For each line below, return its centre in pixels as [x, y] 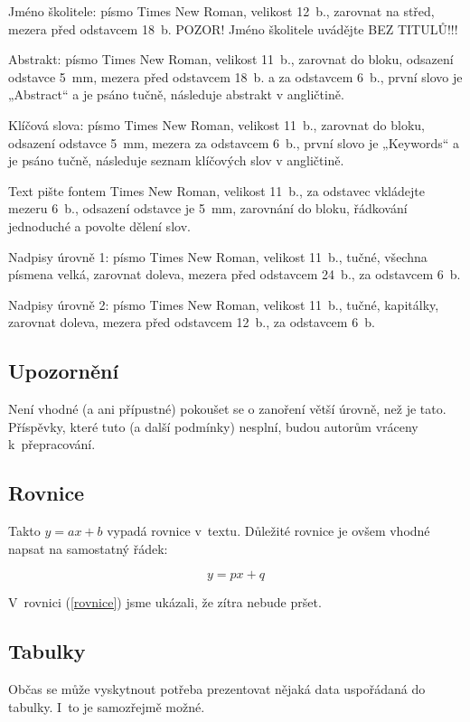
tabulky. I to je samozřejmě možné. [107, 706]
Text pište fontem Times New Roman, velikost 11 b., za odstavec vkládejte [216, 190]
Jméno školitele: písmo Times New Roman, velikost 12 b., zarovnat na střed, [221, 11]
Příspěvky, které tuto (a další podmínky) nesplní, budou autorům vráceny [213, 426]
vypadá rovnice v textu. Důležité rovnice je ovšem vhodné [268, 531]
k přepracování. [52, 444]
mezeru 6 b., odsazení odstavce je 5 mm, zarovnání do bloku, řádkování [208, 208]
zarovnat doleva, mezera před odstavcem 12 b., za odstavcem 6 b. [192, 322]
